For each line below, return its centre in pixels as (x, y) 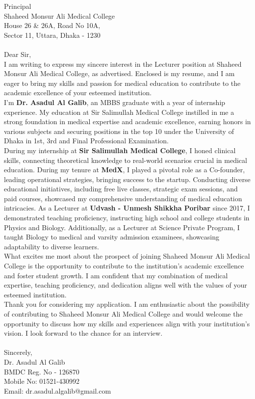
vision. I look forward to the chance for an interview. (83, 333)
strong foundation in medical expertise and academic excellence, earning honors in (127, 121)
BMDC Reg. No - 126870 (42, 371)
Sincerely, (18, 352)
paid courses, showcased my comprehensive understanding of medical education (123, 198)
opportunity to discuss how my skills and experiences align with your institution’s (127, 323)
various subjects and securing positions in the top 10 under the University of (119, 131)
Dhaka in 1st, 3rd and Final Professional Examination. (86, 141)
